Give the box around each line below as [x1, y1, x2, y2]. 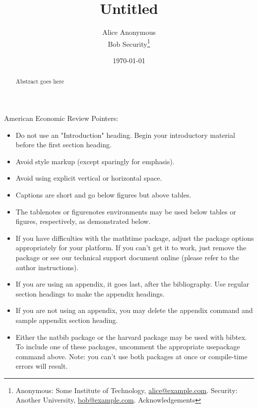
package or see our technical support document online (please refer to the [15, 252, 239, 262]
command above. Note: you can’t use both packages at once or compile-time [15, 351, 248, 361]
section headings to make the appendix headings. [15, 288, 165, 299]
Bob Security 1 [108, 37, 150, 49]
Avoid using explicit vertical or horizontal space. [15, 173, 162, 183]
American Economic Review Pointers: [4, 113, 119, 123]
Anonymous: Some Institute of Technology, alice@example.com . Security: [15, 385, 238, 395]
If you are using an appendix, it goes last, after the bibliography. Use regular [15, 279, 250, 289]
